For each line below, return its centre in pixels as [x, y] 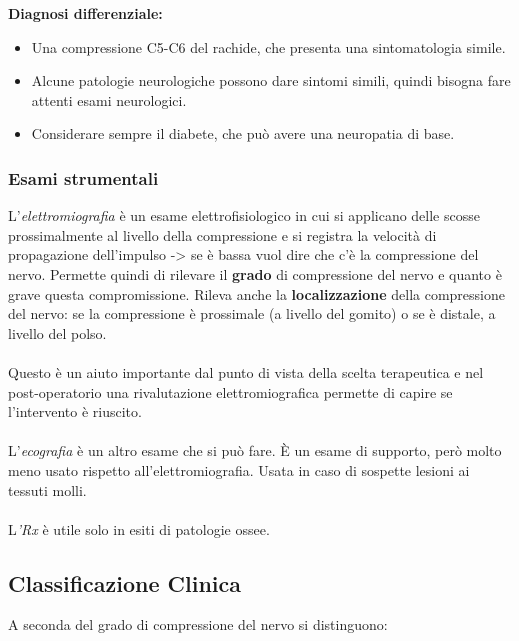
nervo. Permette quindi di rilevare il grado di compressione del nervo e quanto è [255, 273]
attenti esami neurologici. [109, 99]
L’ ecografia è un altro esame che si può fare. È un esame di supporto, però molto [255, 450]
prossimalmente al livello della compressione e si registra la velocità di [222, 234]
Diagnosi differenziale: [85, 13]
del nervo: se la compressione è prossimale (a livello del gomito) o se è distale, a [252, 313]
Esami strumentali [83, 177]
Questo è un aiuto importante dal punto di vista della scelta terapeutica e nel [246, 371]
